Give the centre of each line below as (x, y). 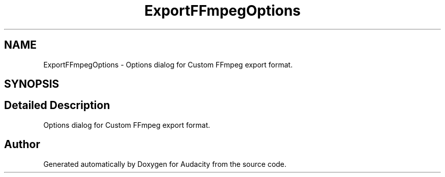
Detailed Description (57, 105)
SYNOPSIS (32, 84)
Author (22, 145)
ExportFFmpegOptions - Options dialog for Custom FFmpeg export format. (168, 64)
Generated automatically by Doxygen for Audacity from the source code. (165, 164)
